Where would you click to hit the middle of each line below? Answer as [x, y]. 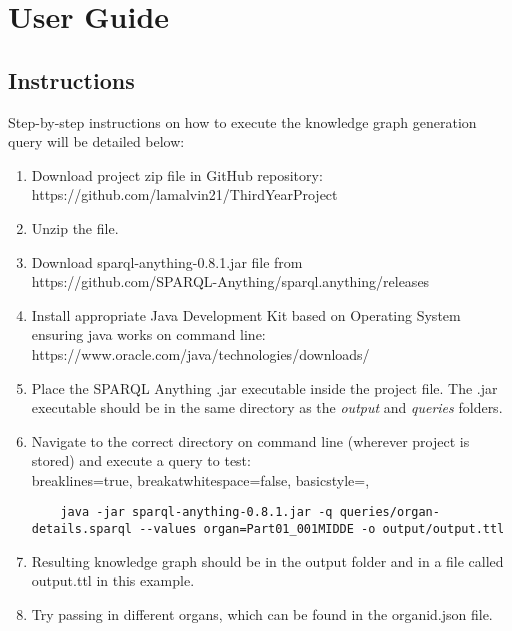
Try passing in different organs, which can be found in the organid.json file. [262, 613]
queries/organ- [389, 512]
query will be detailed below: [96, 141]
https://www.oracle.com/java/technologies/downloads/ [200, 353]
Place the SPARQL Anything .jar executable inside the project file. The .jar [264, 387]
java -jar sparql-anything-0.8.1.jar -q [196, 512]
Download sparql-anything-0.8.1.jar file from [167, 261]
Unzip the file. [75, 227]
